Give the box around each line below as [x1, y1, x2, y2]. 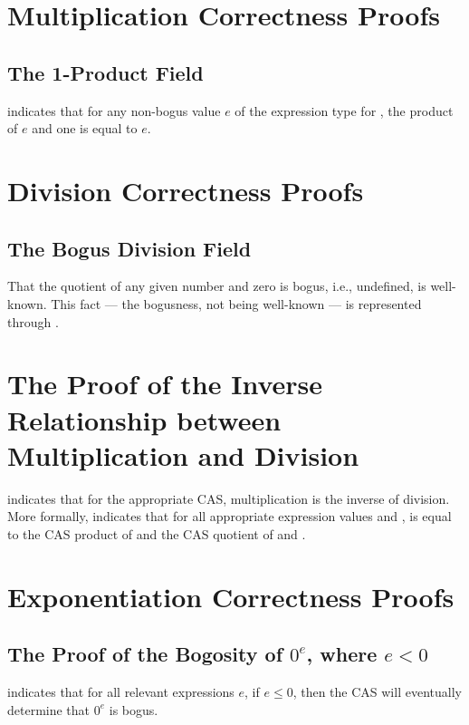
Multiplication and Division [7, 436, 359, 473]
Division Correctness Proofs [7, 171, 364, 208]
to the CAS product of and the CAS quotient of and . [7, 524, 306, 543]
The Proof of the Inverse [7, 365, 323, 402]
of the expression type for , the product [234, 101, 454, 120]
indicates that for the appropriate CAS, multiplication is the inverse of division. [7, 488, 450, 507]
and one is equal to [32, 119, 138, 138]
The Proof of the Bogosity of [7, 640, 283, 668]
